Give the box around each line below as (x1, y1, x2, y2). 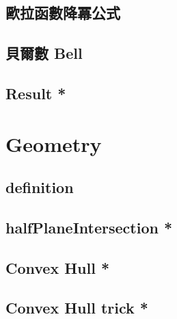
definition (5, 177, 74, 198)
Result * (5, 82, 66, 103)
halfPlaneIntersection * (5, 216, 172, 238)
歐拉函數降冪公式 (5, 2, 120, 23)
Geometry (5, 129, 102, 157)
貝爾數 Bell (5, 42, 83, 64)
